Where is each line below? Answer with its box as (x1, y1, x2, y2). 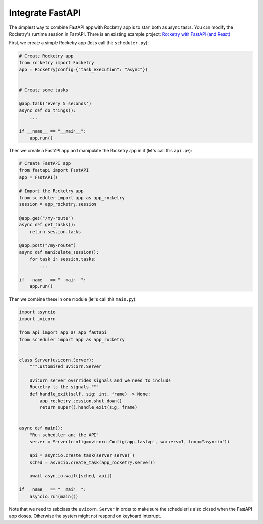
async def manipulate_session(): (19, 249, 99, 255)
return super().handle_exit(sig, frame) (39, 405, 138, 410)
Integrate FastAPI (9, 7, 81, 18)
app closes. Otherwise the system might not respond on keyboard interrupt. (9, 513, 161, 519)
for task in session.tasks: (29, 256, 97, 262)
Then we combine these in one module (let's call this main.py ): (9, 296, 137, 302)
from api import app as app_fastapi (19, 330, 107, 335)
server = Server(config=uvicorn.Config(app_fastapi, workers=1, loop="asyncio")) (29, 439, 230, 444)
